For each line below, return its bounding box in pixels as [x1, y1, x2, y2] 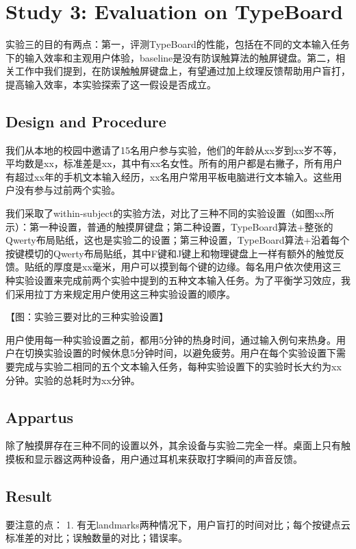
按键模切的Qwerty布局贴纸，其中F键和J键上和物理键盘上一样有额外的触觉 [5, 246, 335, 260]
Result [5, 485, 53, 506]
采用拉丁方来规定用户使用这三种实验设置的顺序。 [14, 286, 236, 301]
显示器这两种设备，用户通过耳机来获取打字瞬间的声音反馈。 [34, 452, 303, 465]
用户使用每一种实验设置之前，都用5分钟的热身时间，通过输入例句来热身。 [5, 332, 336, 346]
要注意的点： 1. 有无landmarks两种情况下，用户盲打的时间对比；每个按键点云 [5, 517, 351, 531]
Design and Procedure [5, 110, 166, 131]
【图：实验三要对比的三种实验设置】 [5, 309, 168, 324]
